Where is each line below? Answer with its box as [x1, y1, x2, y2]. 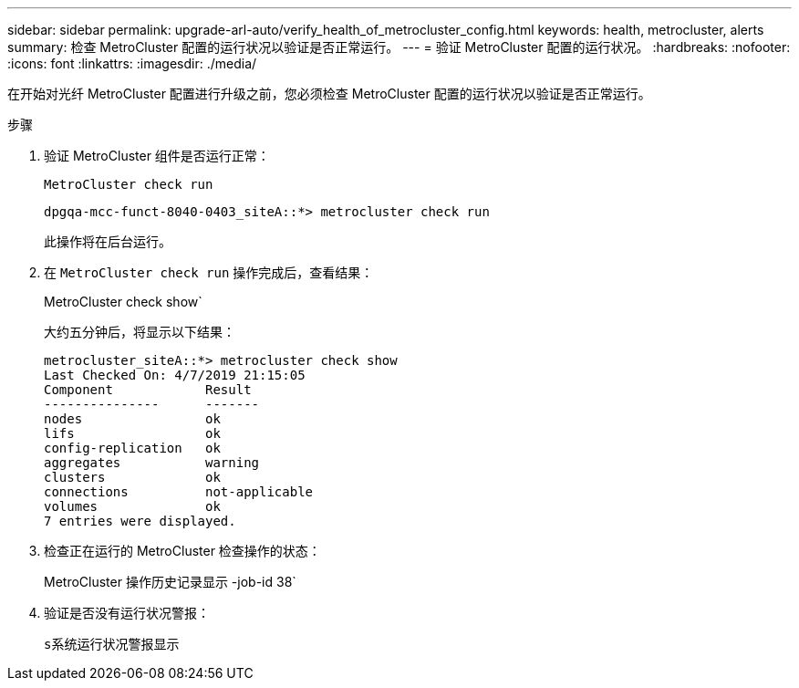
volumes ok [44, 499, 221, 514]
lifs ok [44, 426, 221, 441]
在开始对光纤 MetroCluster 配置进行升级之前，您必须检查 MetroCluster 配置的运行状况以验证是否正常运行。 [7, 86, 651, 101]
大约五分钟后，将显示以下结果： [44, 324, 235, 339]
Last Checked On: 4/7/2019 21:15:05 [44, 368, 306, 382]
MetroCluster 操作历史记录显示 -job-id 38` [44, 574, 296, 589]
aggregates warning [44, 455, 260, 470]
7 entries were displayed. [44, 514, 236, 528]
